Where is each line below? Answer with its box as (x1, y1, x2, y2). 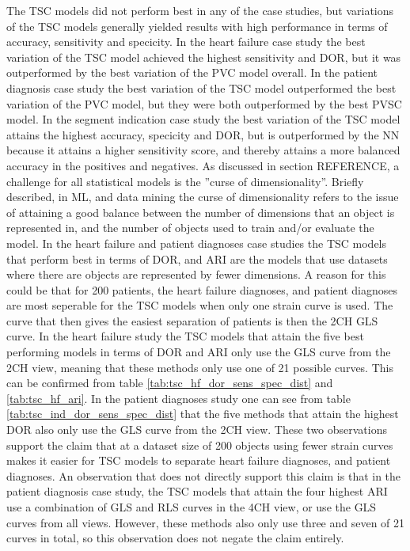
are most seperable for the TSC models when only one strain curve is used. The (6, 297, 393, 313)
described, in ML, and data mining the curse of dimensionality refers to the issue (6, 188, 399, 205)
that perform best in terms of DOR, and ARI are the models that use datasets (6, 250, 388, 267)
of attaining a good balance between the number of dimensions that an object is (6, 203, 395, 220)
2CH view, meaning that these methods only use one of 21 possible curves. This (6, 359, 393, 375)
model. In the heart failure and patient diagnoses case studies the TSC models (6, 234, 387, 251)
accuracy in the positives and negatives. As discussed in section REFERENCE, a (6, 157, 400, 173)
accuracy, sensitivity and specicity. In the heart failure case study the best (6, 33, 366, 50)
